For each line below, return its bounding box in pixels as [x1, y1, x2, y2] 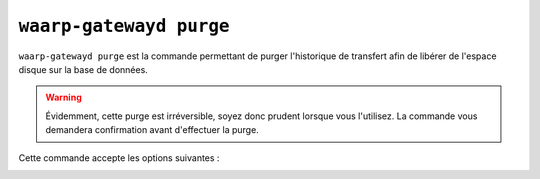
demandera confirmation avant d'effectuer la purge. [45, 124, 259, 136]
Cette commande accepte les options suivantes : [18, 151, 220, 164]
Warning [45, 91, 82, 104]
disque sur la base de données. [18, 63, 149, 75]
